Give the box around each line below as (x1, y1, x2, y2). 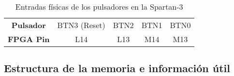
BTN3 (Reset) (57, 19, 105, 30)
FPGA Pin (8, 33, 50, 45)
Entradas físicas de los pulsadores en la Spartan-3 (15, 1, 183, 12)
